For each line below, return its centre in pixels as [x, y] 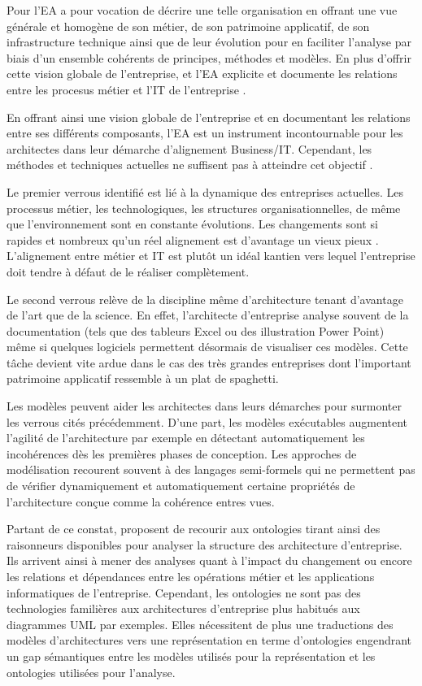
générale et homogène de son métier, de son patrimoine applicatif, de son [188, 26]
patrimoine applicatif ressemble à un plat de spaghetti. [143, 378]
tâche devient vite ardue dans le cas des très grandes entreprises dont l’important [209, 362]
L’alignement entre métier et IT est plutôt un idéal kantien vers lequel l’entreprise [211, 256]
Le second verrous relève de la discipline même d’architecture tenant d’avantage [205, 299]
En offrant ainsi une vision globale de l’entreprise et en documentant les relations [209, 117]
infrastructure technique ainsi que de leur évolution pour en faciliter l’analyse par [209, 42]
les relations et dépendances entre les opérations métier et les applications [191, 576]
